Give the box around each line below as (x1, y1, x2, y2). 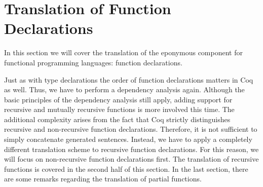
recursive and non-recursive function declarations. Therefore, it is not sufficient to (4, 124, 257, 134)
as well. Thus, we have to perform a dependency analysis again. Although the (4, 84, 245, 95)
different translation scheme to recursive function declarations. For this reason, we (4, 143, 259, 154)
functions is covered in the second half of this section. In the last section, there (4, 163, 248, 174)
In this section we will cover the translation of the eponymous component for (4, 47, 243, 58)
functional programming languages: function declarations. (4, 57, 182, 67)
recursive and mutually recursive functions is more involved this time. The (4, 104, 235, 115)
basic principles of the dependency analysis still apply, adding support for (4, 94, 233, 104)
